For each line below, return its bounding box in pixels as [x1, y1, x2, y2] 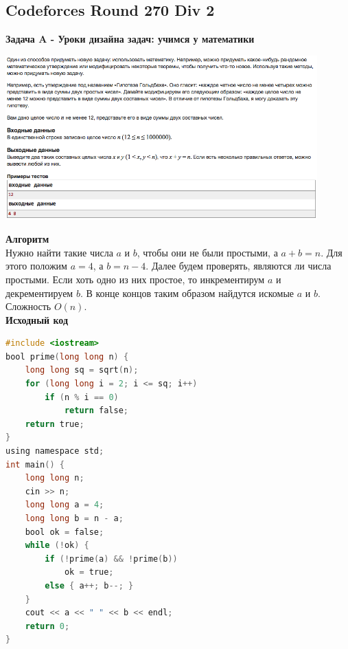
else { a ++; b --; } [45, 580, 134, 591]
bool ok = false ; [25, 527, 104, 537]
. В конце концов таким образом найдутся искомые [80, 285, 294, 300]
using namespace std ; [5, 446, 104, 456]
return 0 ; [25, 621, 70, 631]
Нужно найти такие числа [5, 245, 113, 259]
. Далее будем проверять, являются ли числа [146, 258, 332, 273]
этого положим [5, 258, 67, 273]
